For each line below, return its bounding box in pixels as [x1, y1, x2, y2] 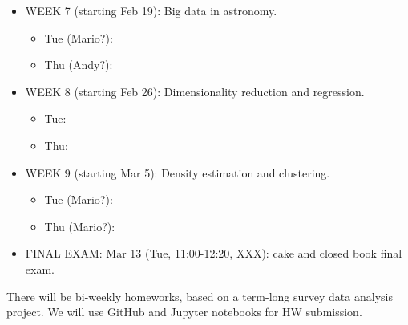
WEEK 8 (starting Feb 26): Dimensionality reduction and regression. [25, 83, 365, 100]
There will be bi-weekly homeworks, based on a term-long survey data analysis [6, 287, 393, 304]
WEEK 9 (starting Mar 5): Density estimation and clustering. [25, 164, 330, 181]
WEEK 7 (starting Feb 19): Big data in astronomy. [25, 2, 277, 18]
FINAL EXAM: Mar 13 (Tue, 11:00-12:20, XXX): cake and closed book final [25, 245, 402, 262]
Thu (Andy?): [44, 56, 113, 73]
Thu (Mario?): [44, 217, 115, 234]
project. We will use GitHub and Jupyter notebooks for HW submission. [6, 303, 362, 320]
